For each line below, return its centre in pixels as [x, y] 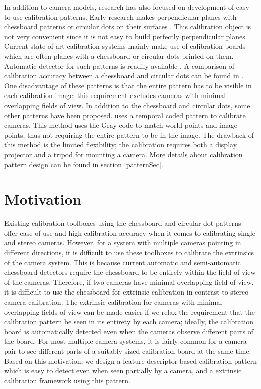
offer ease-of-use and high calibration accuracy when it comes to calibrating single [130, 232]
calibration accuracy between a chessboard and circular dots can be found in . [124, 76]
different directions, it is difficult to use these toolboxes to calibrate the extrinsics [129, 252]
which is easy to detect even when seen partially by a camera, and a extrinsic [123, 371]
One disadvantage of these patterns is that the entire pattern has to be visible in [128, 85]
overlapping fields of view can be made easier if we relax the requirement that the [130, 311]
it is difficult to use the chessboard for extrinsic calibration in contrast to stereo [126, 292]
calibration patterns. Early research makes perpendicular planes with [131, 16]
